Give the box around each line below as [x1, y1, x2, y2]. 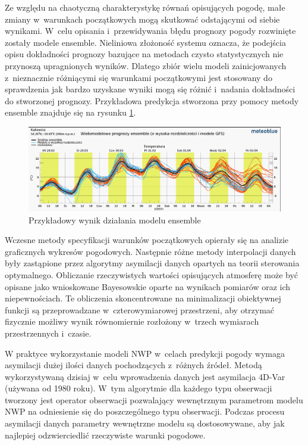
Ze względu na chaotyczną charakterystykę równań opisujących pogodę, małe [5, 1, 285, 13]
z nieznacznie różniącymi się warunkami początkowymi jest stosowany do [5, 71, 272, 83]
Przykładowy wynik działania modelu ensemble [29, 213, 201, 226]
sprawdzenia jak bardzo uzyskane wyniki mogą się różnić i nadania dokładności [5, 83, 296, 95]
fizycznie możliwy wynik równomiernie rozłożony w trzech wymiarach [5, 315, 259, 328]
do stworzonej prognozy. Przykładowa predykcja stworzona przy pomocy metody [5, 94, 299, 107]
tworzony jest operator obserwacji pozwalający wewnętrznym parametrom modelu [5, 393, 303, 406]
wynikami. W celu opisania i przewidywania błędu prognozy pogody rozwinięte [5, 24, 296, 37]
